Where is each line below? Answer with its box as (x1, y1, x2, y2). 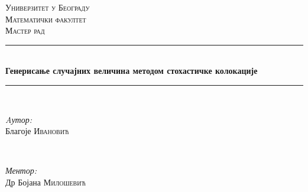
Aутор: (5, 113, 33, 125)
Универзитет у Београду (5, 1, 90, 13)
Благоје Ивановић (5, 125, 69, 137)
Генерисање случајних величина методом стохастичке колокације (5, 64, 258, 77)
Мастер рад (5, 24, 45, 37)
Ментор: (5, 164, 37, 177)
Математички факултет (5, 12, 86, 25)
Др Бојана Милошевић (5, 175, 86, 188)
